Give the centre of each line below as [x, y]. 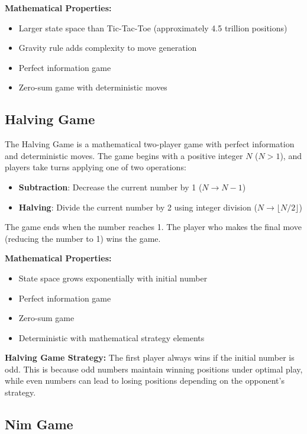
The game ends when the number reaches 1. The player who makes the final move [153, 227]
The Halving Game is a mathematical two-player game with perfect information [150, 144]
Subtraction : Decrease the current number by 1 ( [110, 187]
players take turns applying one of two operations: [96, 167]
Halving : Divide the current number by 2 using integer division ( [138, 207]
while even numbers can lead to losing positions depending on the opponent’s [145, 380]
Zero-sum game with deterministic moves [93, 87]
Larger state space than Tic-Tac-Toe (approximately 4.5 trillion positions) [153, 27]
